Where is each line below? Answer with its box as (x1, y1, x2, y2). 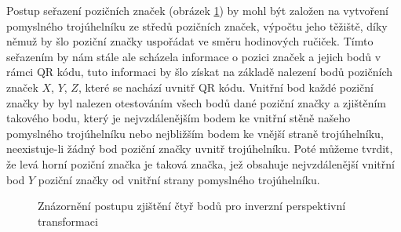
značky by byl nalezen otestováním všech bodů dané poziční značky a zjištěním (6, 94, 386, 111)
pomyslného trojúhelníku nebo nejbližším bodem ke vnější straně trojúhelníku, (6, 125, 384, 141)
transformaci (38, 212, 98, 229)
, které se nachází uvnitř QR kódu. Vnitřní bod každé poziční (78, 78, 374, 95)
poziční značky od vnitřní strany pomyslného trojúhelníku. (38, 171, 320, 187)
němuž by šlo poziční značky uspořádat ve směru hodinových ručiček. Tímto (6, 33, 374, 49)
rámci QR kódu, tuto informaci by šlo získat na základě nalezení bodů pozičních (6, 63, 392, 80)
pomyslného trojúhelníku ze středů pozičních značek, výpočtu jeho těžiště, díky (6, 17, 388, 34)
